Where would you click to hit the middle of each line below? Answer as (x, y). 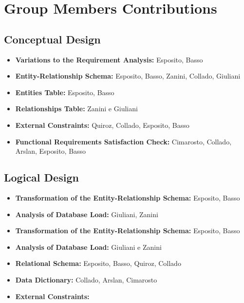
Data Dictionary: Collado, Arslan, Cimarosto (86, 279)
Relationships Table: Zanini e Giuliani (76, 109)
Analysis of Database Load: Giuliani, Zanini (87, 214)
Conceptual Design (52, 39)
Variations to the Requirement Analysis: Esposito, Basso (109, 59)
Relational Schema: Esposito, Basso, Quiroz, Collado (98, 263)
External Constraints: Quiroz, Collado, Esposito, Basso (102, 125)
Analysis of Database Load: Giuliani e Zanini (88, 247)
